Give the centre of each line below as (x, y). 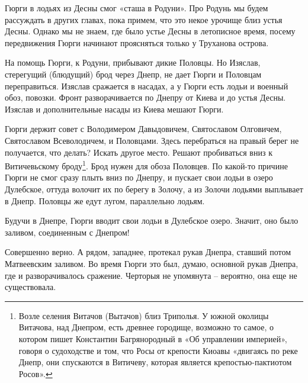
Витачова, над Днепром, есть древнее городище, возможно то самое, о (146, 327)
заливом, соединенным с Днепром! (67, 232)
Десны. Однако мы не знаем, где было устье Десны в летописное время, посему (150, 31)
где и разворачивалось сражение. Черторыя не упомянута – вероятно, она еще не (151, 275)
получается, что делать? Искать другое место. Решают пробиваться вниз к (139, 152)
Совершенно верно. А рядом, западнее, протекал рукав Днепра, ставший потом (148, 252)
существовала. (31, 287)
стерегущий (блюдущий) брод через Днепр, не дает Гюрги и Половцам (133, 74)
